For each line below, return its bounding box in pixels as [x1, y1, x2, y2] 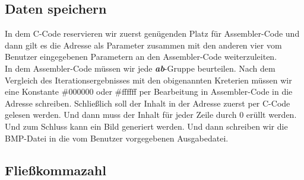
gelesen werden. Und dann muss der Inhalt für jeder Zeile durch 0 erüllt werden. [5, 108, 297, 121]
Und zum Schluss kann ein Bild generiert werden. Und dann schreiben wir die [5, 120, 288, 132]
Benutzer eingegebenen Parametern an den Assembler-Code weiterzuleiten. [5, 50, 277, 63]
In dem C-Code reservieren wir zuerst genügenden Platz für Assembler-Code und [5, 27, 300, 40]
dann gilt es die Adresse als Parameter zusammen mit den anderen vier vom [5, 38, 282, 51]
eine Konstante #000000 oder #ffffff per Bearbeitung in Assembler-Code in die [5, 85, 293, 98]
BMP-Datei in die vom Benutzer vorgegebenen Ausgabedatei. [5, 131, 229, 144]
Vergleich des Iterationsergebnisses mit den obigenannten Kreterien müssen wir [5, 73, 292, 86]
